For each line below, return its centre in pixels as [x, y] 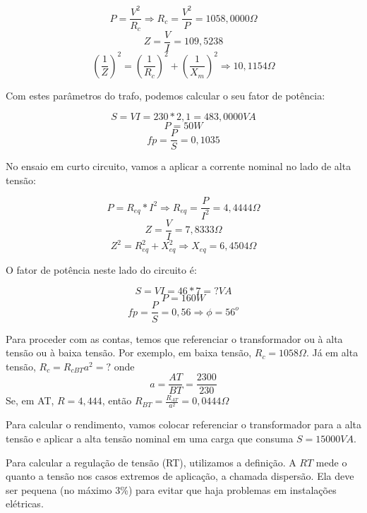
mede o [331, 462]
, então [117, 400]
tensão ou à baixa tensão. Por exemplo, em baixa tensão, [129, 352]
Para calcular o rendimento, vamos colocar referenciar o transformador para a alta [183, 424]
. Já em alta [332, 352]
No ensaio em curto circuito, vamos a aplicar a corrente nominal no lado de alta [179, 166]
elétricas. [25, 503]
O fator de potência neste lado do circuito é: [101, 269]
